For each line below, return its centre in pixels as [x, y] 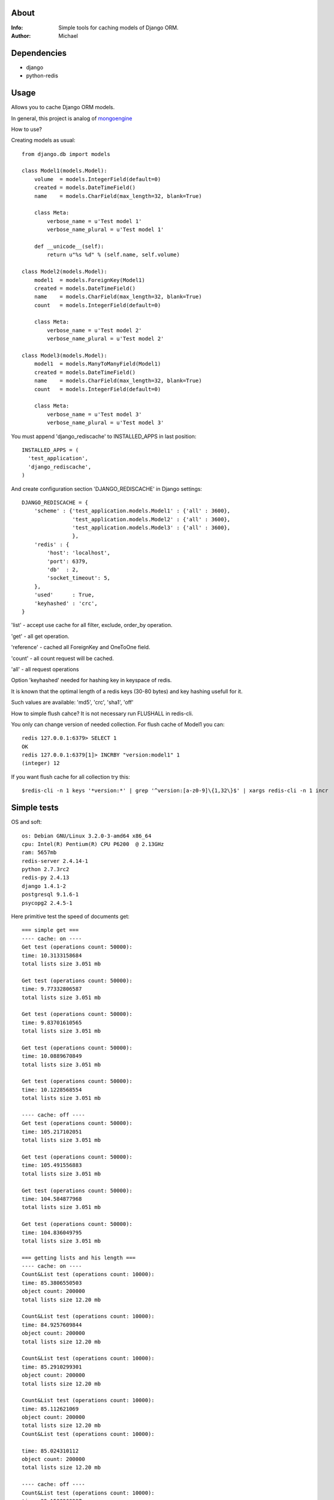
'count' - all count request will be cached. [62, 658]
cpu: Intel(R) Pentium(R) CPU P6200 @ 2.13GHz [93, 844]
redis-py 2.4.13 [46, 878]
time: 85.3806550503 [52, 1283]
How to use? [26, 129]
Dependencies [39, 53]
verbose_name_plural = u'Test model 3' [106, 423]
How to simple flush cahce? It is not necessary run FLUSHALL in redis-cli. [102, 713]
